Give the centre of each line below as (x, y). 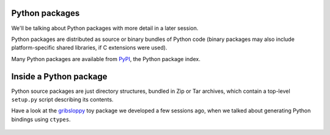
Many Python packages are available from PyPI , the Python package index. (106, 59)
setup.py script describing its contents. (62, 99)
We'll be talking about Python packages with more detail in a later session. (105, 28)
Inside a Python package (59, 76)
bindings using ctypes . (41, 119)
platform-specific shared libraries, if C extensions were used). (89, 48)
